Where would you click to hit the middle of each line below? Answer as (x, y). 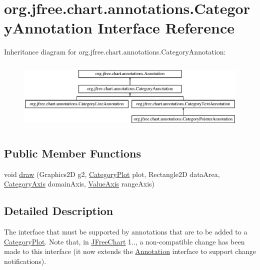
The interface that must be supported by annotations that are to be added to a (126, 231)
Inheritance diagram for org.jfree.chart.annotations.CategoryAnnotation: (115, 52)
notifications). (25, 261)
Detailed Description (59, 211)
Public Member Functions (72, 153)
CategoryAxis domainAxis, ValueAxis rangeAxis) (79, 184)
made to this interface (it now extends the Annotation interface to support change (130, 251)
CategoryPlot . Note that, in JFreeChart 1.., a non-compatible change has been (124, 241)
